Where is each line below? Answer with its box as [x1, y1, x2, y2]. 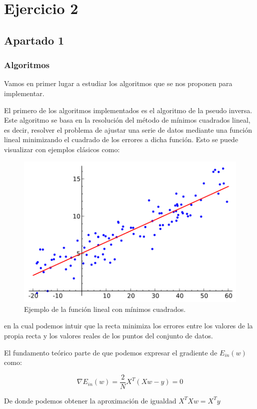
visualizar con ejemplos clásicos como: [4, 144, 120, 154]
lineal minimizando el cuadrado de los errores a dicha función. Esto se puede [4, 134, 238, 145]
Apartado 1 [4, 32, 64, 48]
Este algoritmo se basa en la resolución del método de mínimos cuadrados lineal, [4, 115, 250, 125]
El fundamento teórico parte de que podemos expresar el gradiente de [4, 347, 217, 357]
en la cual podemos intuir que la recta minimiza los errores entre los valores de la [4, 320, 253, 331]
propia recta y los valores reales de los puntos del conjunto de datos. [4, 330, 213, 341]
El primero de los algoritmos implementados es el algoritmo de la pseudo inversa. [4, 105, 252, 115]
